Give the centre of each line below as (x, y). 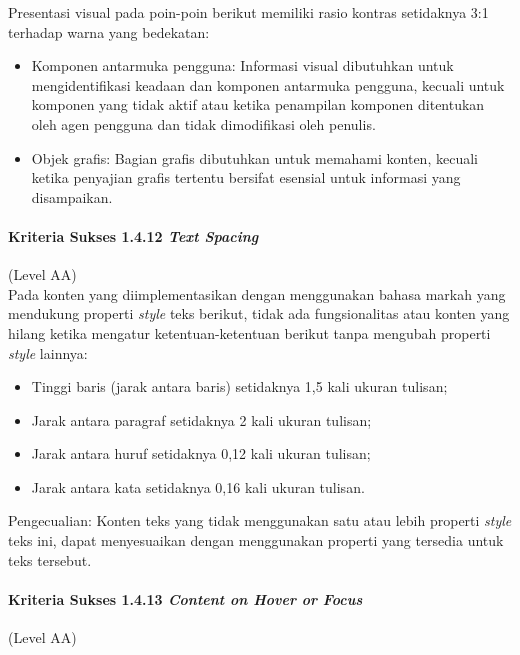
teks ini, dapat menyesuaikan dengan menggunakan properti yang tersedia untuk (256, 540)
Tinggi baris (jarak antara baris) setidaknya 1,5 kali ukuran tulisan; (239, 386)
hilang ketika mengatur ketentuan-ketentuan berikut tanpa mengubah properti (249, 332)
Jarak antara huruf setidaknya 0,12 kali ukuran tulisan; (201, 453)
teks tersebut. (50, 559)
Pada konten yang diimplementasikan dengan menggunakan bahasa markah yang (257, 293)
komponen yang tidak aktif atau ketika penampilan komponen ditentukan (258, 104)
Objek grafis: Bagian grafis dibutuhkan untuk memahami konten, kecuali (254, 157)
